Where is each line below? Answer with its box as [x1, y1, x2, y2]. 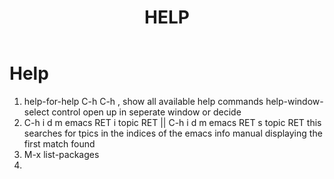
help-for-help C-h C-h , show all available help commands [23, 95, 264, 107]
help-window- [265, 95, 324, 107]
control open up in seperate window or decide [51, 106, 242, 118]
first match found [23, 137, 96, 150]
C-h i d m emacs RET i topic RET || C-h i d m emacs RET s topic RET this [23, 116, 322, 128]
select [23, 106, 50, 118]
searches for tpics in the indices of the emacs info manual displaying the [23, 127, 323, 139]
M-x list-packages [23, 148, 100, 160]
